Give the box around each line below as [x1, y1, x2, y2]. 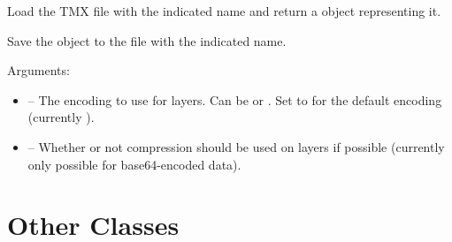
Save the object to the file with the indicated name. [7, 31, 287, 49]
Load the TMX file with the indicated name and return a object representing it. [7, 2, 441, 19]
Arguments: [7, 61, 70, 79]
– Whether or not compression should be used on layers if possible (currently [27, 137, 445, 155]
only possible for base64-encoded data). [27, 155, 241, 173]
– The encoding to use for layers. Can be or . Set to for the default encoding [27, 90, 442, 109]
